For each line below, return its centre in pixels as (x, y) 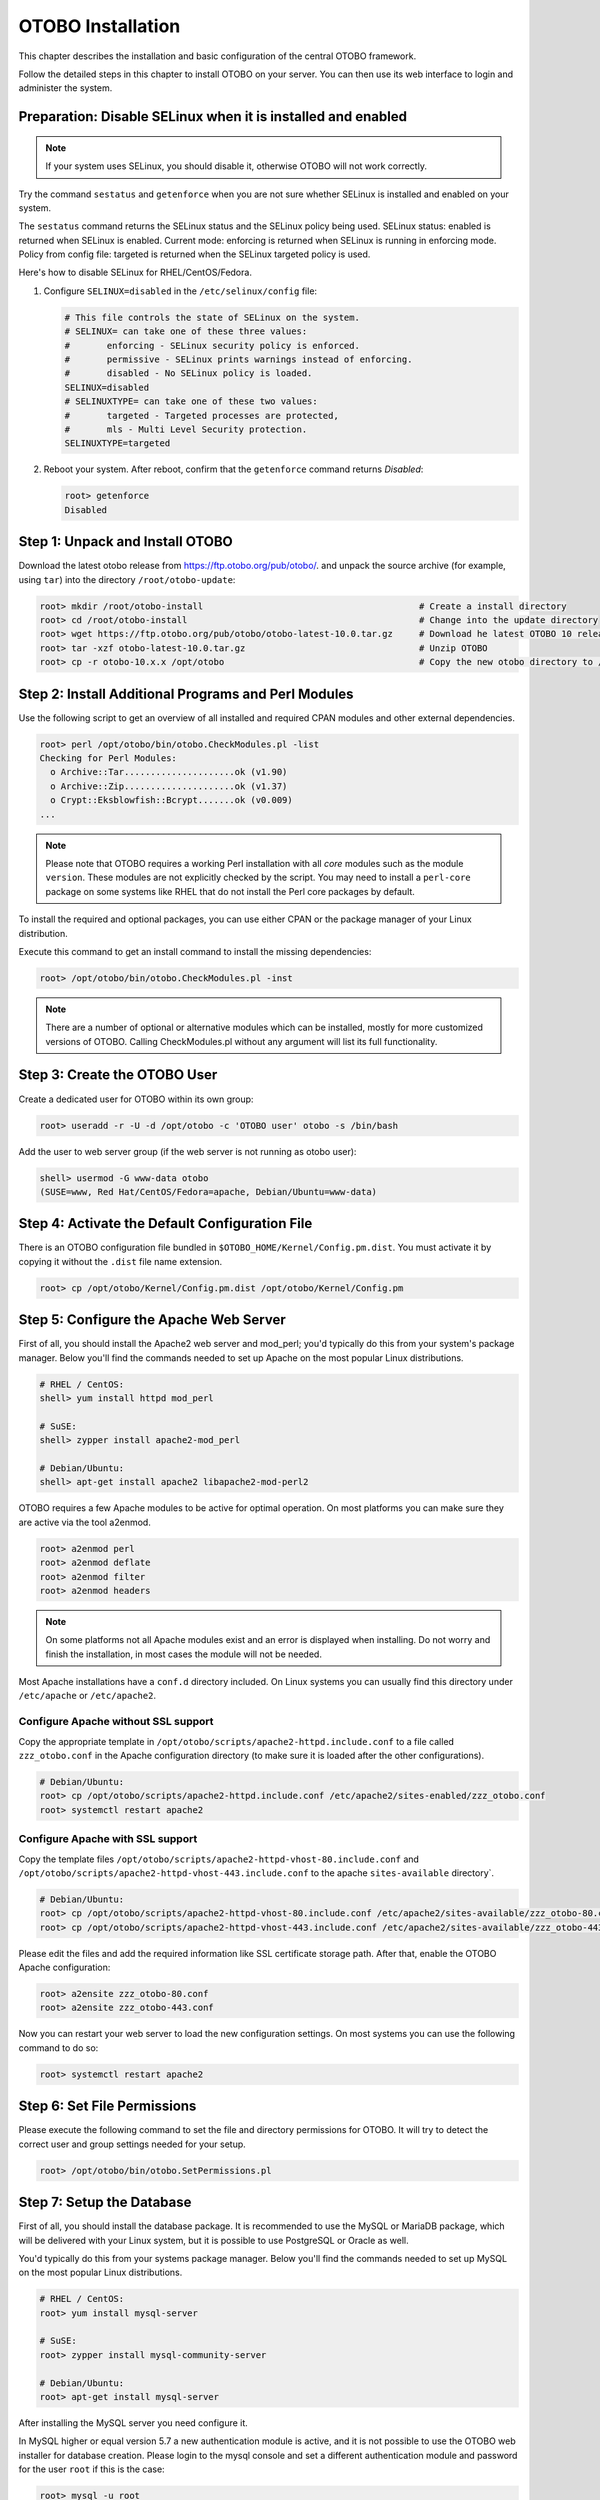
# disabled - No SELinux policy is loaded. (188, 373)
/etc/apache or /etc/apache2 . (87, 1696)
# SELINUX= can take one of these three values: (186, 331)
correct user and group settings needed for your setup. (132, 2144)
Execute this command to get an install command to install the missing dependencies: (195, 951)
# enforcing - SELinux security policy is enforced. (212, 345)
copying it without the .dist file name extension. (120, 1261)
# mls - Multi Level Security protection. (186, 429)
